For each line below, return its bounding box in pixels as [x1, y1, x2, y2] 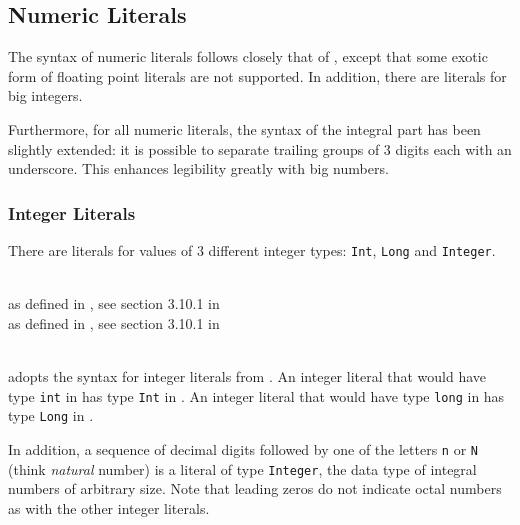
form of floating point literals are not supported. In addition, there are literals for [8, 65, 507, 86]
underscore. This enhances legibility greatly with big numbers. [8, 158, 389, 179]
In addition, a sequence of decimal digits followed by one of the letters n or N [8, 438, 479, 459]
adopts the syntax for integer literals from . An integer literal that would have [8, 366, 487, 387]
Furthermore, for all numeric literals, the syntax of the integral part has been [8, 118, 481, 139]
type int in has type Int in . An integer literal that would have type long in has [8, 385, 505, 406]
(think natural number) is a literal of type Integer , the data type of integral [8, 458, 477, 479]
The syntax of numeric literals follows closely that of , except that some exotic [8, 46, 488, 67]
